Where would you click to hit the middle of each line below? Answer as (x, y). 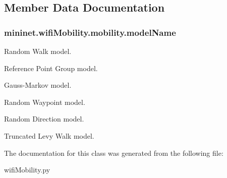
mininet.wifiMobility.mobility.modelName (90, 32)
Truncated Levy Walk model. (49, 135)
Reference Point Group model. (51, 68)
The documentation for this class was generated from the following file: (114, 153)
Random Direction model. (44, 119)
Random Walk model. (38, 51)
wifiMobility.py (27, 170)
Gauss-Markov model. (38, 85)
